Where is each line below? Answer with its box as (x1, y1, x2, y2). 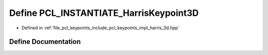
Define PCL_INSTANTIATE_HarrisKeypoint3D (9, 7, 199, 18)
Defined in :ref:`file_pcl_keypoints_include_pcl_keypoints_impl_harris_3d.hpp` (21, 25, 180, 31)
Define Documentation (9, 38, 81, 46)
